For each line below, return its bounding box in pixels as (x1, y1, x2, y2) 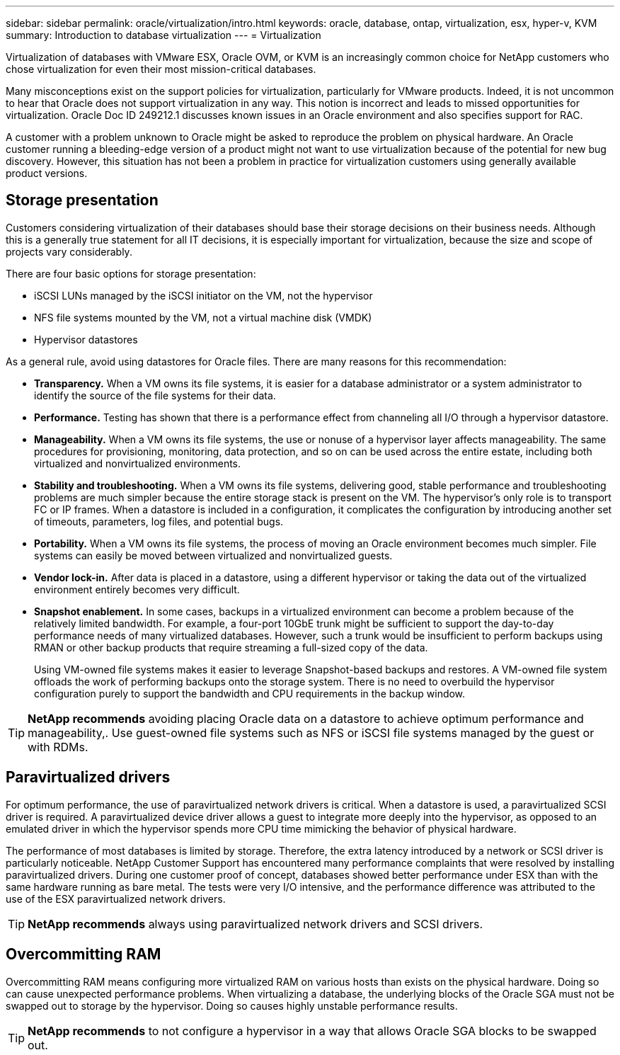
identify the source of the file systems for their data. (34, 389, 276, 401)
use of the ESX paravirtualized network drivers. (6, 892, 226, 905)
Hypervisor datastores (34, 333, 138, 346)
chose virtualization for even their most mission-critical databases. (6, 63, 316, 75)
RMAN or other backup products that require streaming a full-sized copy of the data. (34, 641, 428, 654)
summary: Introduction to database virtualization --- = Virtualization (6, 29, 321, 41)
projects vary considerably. (6, 245, 132, 258)
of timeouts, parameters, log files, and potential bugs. (34, 515, 284, 527)
